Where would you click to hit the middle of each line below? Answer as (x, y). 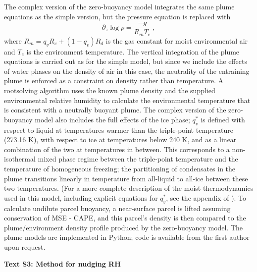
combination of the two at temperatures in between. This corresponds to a (117, 149)
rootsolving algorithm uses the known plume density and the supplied (110, 90)
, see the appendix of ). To (206, 197)
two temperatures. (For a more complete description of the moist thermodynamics (129, 188)
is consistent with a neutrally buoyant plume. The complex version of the (115, 110)
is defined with (223, 119)
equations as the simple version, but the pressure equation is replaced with (117, 16)
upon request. (25, 246)
